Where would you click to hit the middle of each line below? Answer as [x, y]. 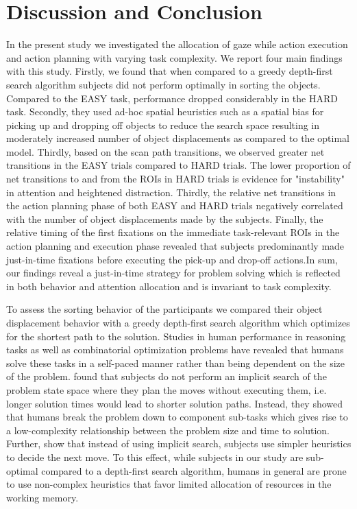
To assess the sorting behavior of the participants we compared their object [164, 309]
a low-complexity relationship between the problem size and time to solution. [168, 430]
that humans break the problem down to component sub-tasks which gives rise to [177, 417]
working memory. [42, 497]
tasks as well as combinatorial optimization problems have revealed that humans [175, 350]
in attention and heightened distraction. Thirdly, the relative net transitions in [171, 192]
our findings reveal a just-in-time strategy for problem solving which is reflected [173, 273]
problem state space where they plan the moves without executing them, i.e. [167, 389]
